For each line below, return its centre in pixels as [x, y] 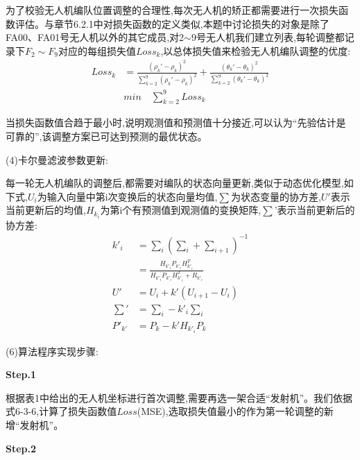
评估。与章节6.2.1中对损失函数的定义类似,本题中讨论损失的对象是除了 [172, 23]
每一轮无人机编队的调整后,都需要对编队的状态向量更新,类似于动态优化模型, [175, 183]
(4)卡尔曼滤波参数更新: [57, 159]
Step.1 [21, 374]
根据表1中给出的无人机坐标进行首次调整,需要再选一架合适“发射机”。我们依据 [179, 397]
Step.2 [21, 448]
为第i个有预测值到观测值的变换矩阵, [181, 210]
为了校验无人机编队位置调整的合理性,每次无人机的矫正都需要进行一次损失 [172, 10]
